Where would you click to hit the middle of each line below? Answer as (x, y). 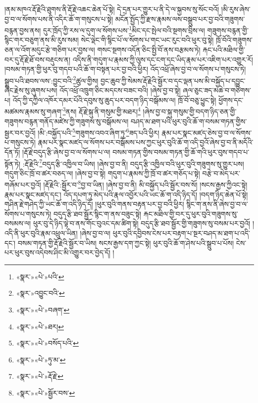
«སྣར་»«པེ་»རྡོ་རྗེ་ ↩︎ (40, 376)
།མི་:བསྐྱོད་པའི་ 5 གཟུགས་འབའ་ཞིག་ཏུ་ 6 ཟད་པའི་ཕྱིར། (99, 132)
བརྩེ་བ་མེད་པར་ (221, 173)
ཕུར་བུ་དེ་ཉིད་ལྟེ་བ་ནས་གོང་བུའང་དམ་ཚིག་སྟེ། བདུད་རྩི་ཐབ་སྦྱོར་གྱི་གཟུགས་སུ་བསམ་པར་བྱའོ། (142, 223)
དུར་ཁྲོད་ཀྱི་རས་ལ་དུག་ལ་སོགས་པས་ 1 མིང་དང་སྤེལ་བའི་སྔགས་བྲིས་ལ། (124, 29)
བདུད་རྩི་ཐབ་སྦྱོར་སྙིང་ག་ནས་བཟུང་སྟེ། (98, 213)
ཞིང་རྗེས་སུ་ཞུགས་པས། (31, 90)
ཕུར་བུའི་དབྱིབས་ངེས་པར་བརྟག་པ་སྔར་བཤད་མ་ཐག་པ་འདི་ (181, 233)
